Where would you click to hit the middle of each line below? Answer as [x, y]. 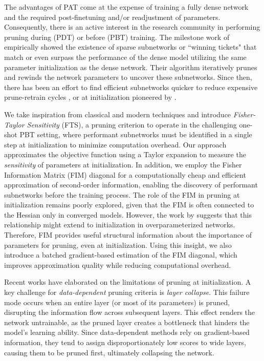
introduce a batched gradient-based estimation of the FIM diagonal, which [121, 255]
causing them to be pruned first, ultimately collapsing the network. [109, 352]
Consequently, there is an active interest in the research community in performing [132, 27]
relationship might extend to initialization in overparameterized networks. [120, 225]
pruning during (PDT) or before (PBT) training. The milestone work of [117, 37]
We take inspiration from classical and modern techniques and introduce [118, 114]
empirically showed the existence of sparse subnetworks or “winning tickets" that [130, 47]
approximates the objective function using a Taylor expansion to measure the [125, 154]
